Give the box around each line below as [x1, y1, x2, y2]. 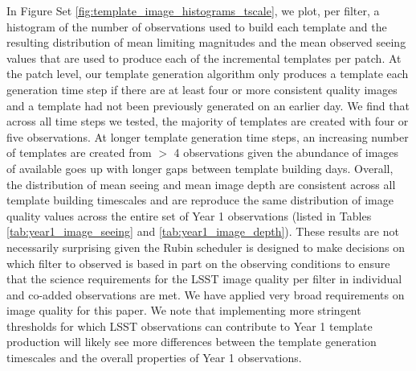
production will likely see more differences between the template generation [6, 333, 377, 350]
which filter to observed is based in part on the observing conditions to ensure [6, 254, 390, 271]
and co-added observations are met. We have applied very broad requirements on [6, 286, 405, 303]
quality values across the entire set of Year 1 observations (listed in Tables [6, 207, 372, 224]
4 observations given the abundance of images [173, 144, 399, 161]
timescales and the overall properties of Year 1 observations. [6, 349, 302, 366]
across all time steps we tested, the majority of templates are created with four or [6, 113, 409, 130]
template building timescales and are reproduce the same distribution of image [6, 192, 394, 208]
